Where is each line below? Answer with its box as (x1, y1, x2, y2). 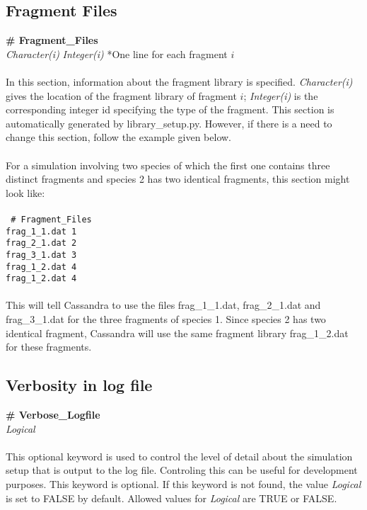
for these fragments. (6, 339, 92, 354)
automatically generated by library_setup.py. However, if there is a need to (6, 115, 332, 130)
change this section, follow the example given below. (6, 130, 232, 144)
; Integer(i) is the (243, 88, 318, 103)
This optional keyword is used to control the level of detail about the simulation (6, 448, 353, 463)
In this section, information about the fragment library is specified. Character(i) (6, 74, 353, 89)
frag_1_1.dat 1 (6, 226, 77, 237)
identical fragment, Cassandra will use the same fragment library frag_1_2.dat (6, 325, 349, 340)
